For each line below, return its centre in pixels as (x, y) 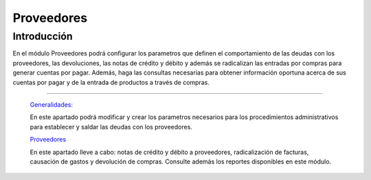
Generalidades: (52, 104)
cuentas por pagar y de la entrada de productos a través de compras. (111, 82)
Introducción (43, 36)
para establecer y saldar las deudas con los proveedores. (111, 127)
